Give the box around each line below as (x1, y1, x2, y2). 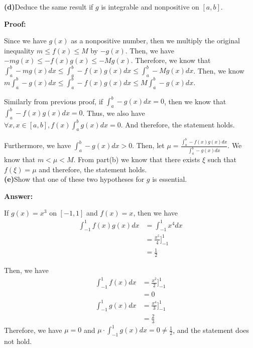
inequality (4, 45, 35, 55)
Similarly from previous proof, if (4, 96, 103, 106)
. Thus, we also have (82, 107, 145, 118)
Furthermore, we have (4, 140, 71, 151)
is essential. (152, 174, 187, 184)
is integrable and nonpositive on (101, 2, 199, 12)
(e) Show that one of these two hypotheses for (4, 174, 145, 184)
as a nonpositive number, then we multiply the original (71, 35, 240, 46)
